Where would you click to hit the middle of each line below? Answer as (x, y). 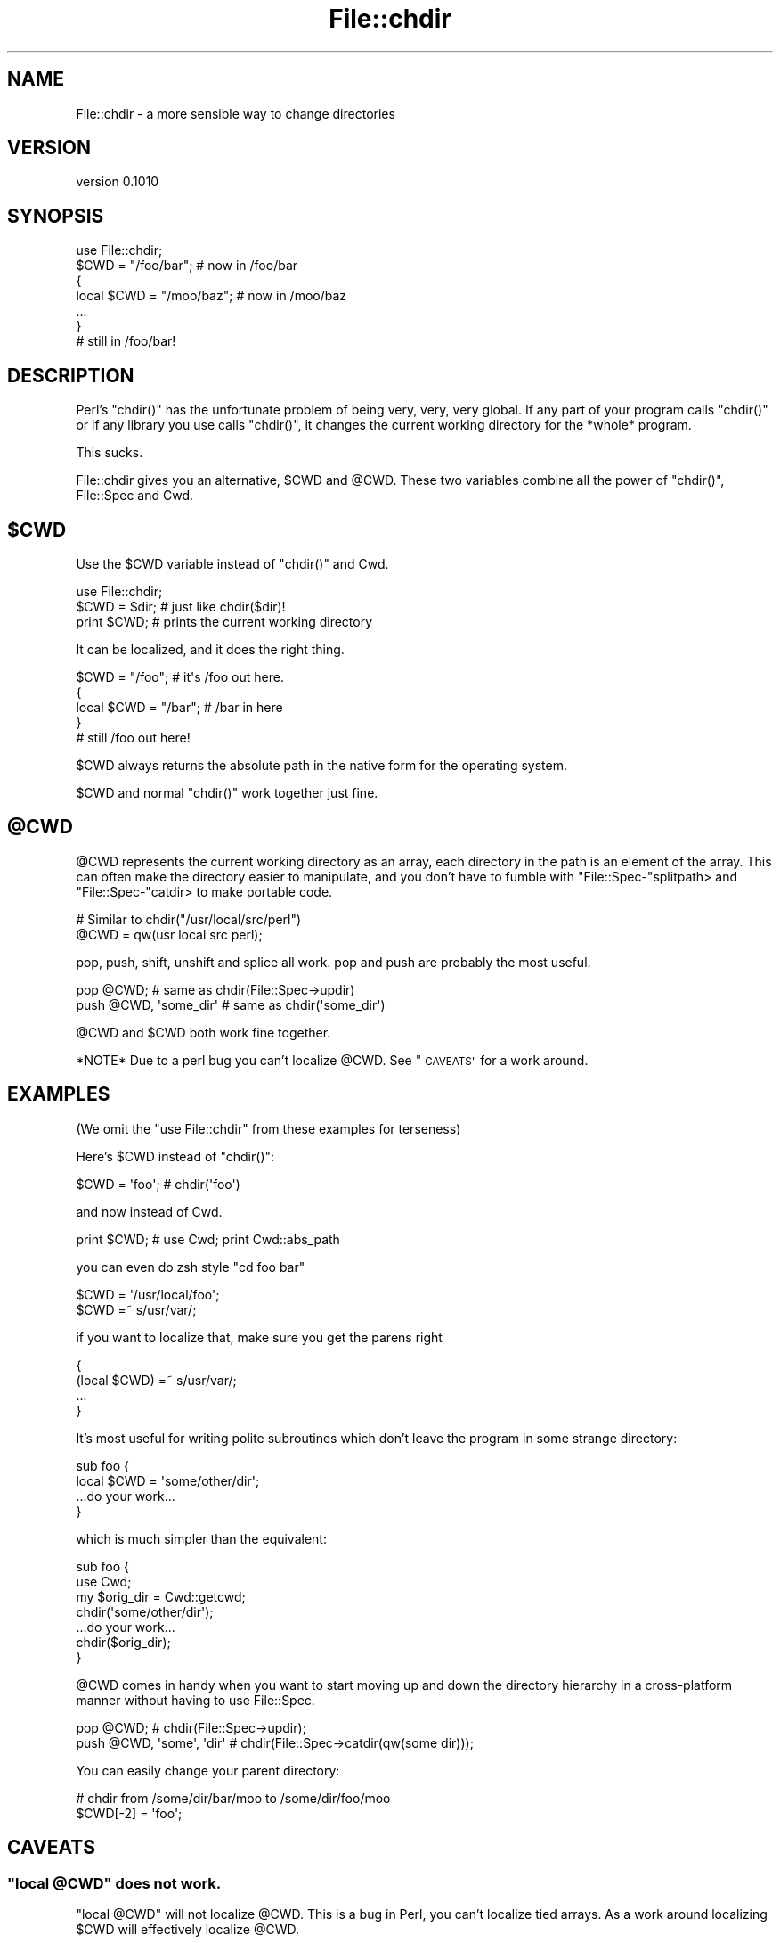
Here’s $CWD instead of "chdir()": (175, 1156)
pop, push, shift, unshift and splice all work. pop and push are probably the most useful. (333, 962)
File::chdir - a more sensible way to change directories (236, 113)
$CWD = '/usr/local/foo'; (148, 1294)
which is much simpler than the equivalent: (201, 1538)
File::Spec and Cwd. (134, 496)
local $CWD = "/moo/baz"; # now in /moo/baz (211, 296)
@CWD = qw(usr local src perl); (169, 934)
